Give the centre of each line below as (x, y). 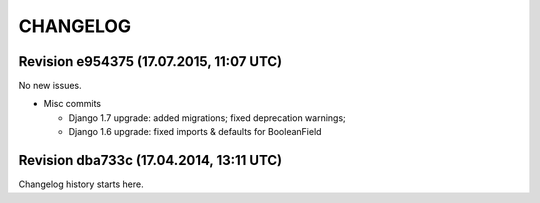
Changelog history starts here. (81, 184)
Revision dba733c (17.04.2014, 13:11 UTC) (150, 160)
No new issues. (50, 86)
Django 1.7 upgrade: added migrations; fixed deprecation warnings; (207, 117)
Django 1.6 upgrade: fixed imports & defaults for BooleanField (195, 132)
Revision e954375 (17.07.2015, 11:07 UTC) (150, 61)
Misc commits (72, 104)
